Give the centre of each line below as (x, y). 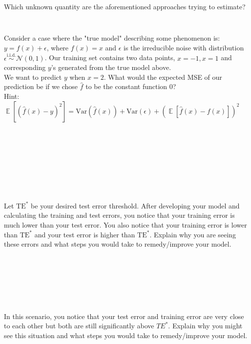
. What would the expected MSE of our (163, 77)
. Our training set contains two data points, (110, 57)
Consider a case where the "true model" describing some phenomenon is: (112, 38)
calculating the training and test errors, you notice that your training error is (119, 215)
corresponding (25, 67)
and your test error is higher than (85, 234)
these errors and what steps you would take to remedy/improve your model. (118, 244)
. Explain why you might (205, 326)
